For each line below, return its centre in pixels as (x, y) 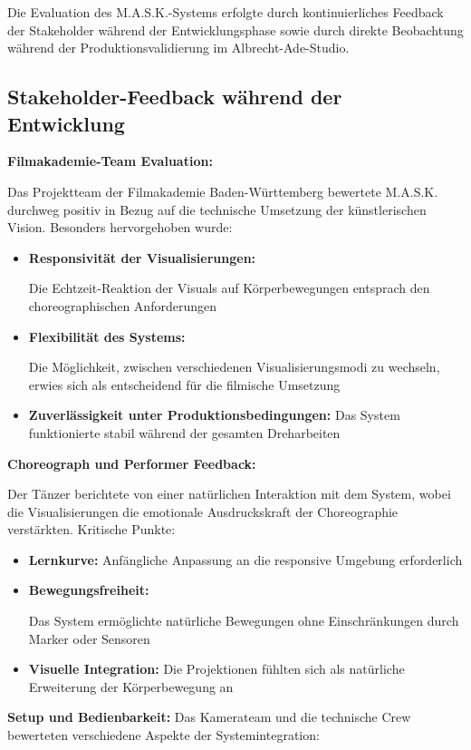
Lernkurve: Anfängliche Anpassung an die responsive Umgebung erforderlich (245, 559)
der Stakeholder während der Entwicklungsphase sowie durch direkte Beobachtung (235, 29)
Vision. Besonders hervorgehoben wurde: (120, 227)
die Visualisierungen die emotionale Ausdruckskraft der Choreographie (203, 511)
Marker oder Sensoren (89, 638)
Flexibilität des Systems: (107, 336)
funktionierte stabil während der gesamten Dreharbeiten (184, 432)
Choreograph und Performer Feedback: (132, 463)
